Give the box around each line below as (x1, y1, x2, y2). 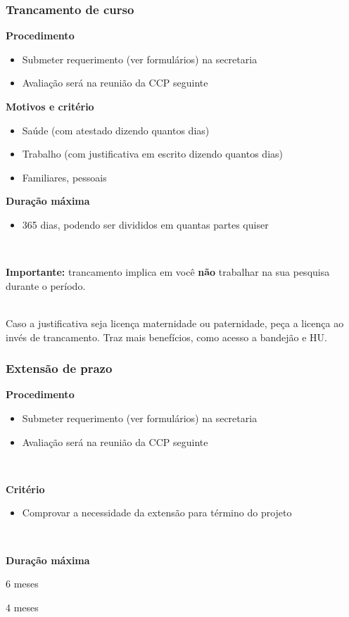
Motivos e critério (6, 99, 94, 113)
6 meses (6, 576, 39, 591)
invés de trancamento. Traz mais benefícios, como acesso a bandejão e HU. (6, 329, 327, 344)
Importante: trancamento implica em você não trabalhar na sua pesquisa (6, 265, 330, 279)
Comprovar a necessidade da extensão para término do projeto (22, 505, 292, 520)
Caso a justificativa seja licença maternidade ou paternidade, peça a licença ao (6, 315, 344, 330)
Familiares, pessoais (22, 170, 107, 184)
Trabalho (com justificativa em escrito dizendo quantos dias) (22, 146, 284, 161)
